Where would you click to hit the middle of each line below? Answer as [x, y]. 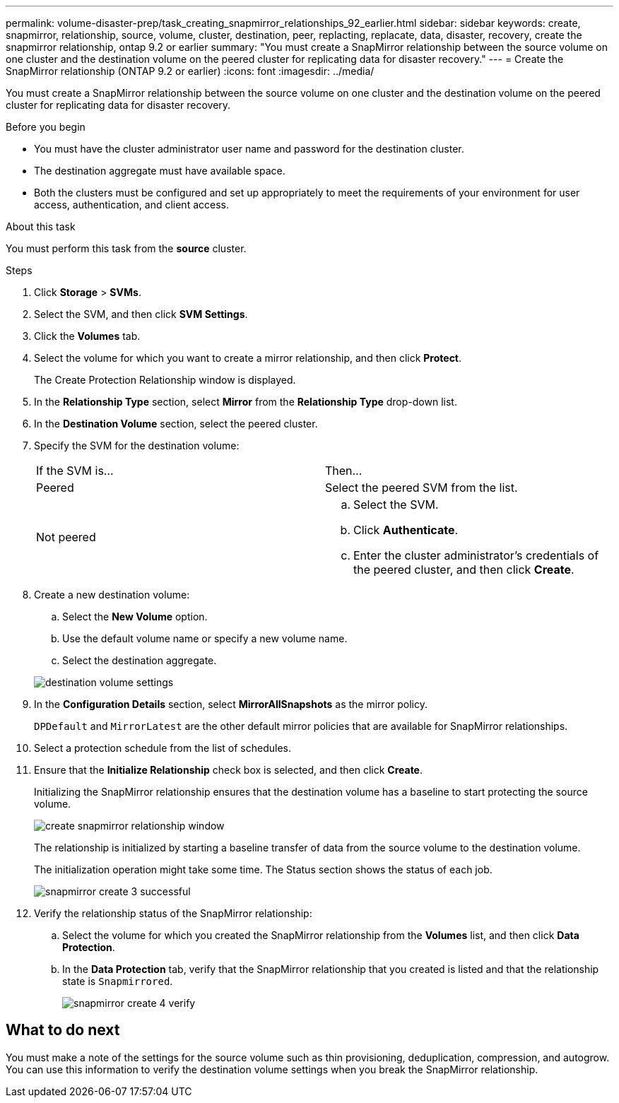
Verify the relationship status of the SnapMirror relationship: [173, 913]
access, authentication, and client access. [131, 205]
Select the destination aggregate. [140, 660]
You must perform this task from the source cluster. [126, 248]
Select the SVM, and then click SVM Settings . [141, 314]
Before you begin [46, 127]
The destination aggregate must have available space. [160, 171]
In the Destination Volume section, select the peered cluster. [176, 424]
